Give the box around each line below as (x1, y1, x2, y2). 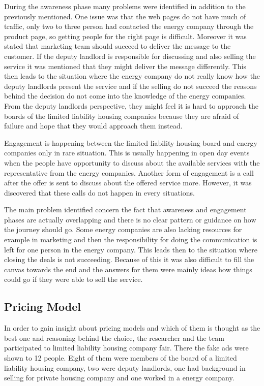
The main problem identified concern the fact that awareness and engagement (4, 204, 247, 215)
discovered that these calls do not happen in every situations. (4, 187, 195, 198)
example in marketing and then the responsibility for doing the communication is (4, 234, 257, 245)
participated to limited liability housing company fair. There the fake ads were (4, 342, 249, 353)
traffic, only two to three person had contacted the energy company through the (4, 21, 254, 31)
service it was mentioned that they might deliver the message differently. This (4, 60, 247, 71)
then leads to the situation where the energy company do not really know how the (4, 71, 260, 81)
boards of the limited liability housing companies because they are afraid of (4, 110, 239, 121)
